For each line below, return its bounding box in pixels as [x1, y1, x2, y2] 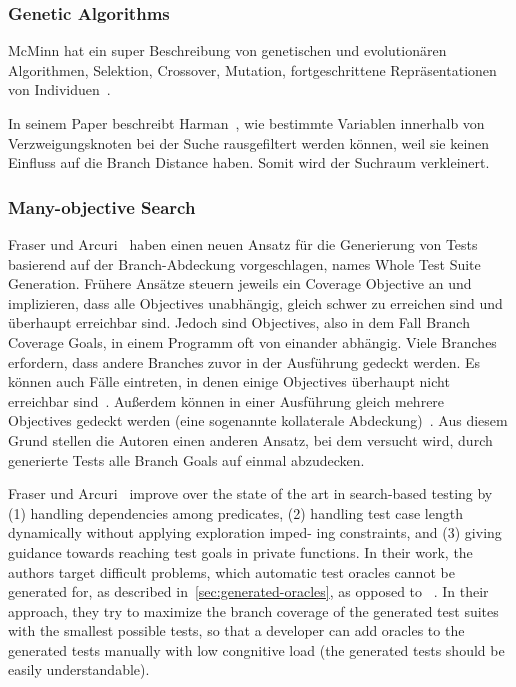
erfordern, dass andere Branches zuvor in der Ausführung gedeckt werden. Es [8, 351, 481, 372]
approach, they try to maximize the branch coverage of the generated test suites [8, 600, 499, 621]
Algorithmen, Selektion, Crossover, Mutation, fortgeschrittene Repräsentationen [8, 59, 497, 80]
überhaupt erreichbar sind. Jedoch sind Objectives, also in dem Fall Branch [8, 312, 470, 333]
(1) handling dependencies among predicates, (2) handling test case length [8, 502, 463, 523]
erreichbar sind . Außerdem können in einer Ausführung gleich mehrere [8, 390, 445, 411]
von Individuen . [8, 79, 111, 100]
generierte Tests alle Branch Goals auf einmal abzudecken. [8, 449, 365, 470]
